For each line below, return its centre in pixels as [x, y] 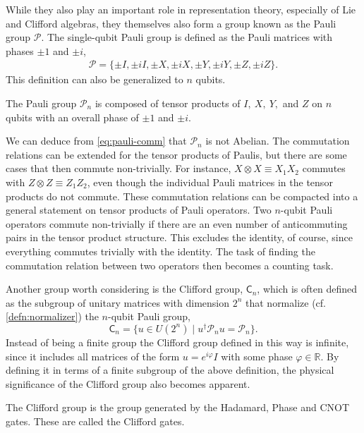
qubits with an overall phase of [72, 117]
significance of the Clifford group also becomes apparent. [128, 383]
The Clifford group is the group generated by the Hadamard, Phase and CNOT [178, 407]
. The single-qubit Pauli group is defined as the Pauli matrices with [187, 37]
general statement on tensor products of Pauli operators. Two [139, 210]
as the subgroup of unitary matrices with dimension [118, 302]
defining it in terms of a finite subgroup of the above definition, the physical [170, 370]
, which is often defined [307, 289]
